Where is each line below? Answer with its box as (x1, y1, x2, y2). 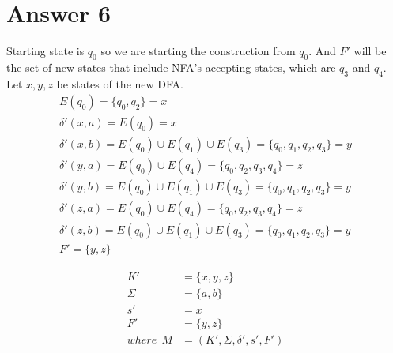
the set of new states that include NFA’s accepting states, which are (6, 58, 336, 75)
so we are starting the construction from (100, 43, 296, 59)
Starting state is (6, 43, 85, 59)
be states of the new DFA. (56, 75, 183, 92)
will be (353, 43, 387, 59)
